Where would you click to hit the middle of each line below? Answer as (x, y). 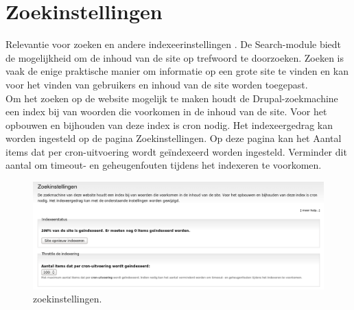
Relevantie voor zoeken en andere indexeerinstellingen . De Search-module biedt (174, 44)
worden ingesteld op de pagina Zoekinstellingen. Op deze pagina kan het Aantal (174, 138)
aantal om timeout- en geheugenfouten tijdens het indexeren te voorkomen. (164, 165)
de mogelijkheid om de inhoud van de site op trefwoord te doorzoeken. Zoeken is (175, 57)
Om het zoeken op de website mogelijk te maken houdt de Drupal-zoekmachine (172, 98)
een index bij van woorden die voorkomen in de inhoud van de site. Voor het (166, 111)
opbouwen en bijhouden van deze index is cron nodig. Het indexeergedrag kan (169, 124)
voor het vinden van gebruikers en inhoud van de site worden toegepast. (157, 84)
